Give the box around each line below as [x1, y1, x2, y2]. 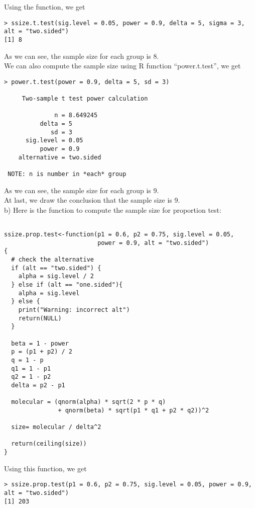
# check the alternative [11, 256, 94, 264]
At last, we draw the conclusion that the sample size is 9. [4, 195, 180, 205]
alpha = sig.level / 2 [18, 273, 94, 280]
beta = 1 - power [11, 340, 69, 347]
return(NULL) [18, 314, 62, 322]
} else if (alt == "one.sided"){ [11, 281, 123, 288]
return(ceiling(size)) [11, 440, 87, 448]
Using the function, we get [4, 2, 85, 12]
